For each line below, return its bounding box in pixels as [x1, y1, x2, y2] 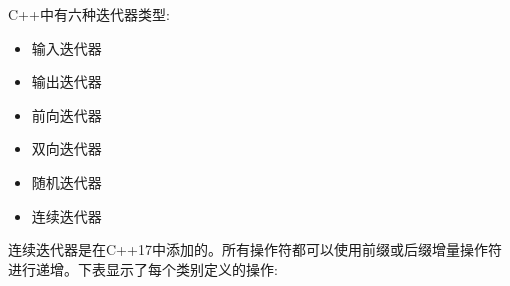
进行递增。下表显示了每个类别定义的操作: [8, 258, 278, 279]
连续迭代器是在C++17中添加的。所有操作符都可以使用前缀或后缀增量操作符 [8, 239, 502, 260]
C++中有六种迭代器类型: [8, 4, 170, 24]
